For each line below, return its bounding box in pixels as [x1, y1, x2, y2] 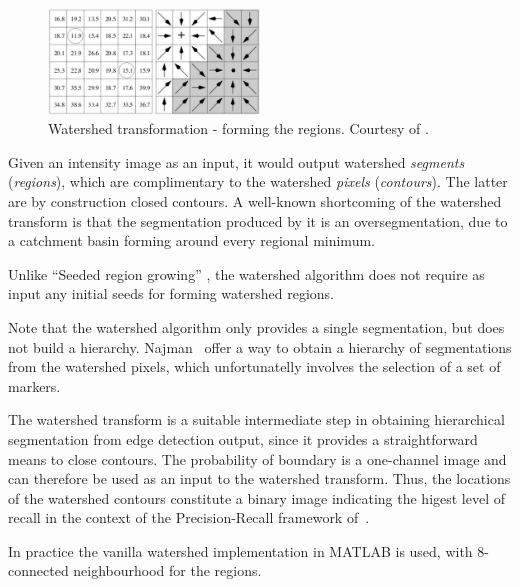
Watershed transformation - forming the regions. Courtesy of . [48, 118, 429, 139]
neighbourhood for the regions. [73, 560, 262, 581]
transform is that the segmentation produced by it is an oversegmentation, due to [8, 210, 508, 231]
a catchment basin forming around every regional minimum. [8, 230, 375, 251]
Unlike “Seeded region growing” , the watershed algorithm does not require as [8, 263, 485, 284]
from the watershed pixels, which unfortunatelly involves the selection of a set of [8, 356, 501, 377]
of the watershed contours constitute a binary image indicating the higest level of [8, 487, 506, 508]
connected [8, 560, 69, 581]
